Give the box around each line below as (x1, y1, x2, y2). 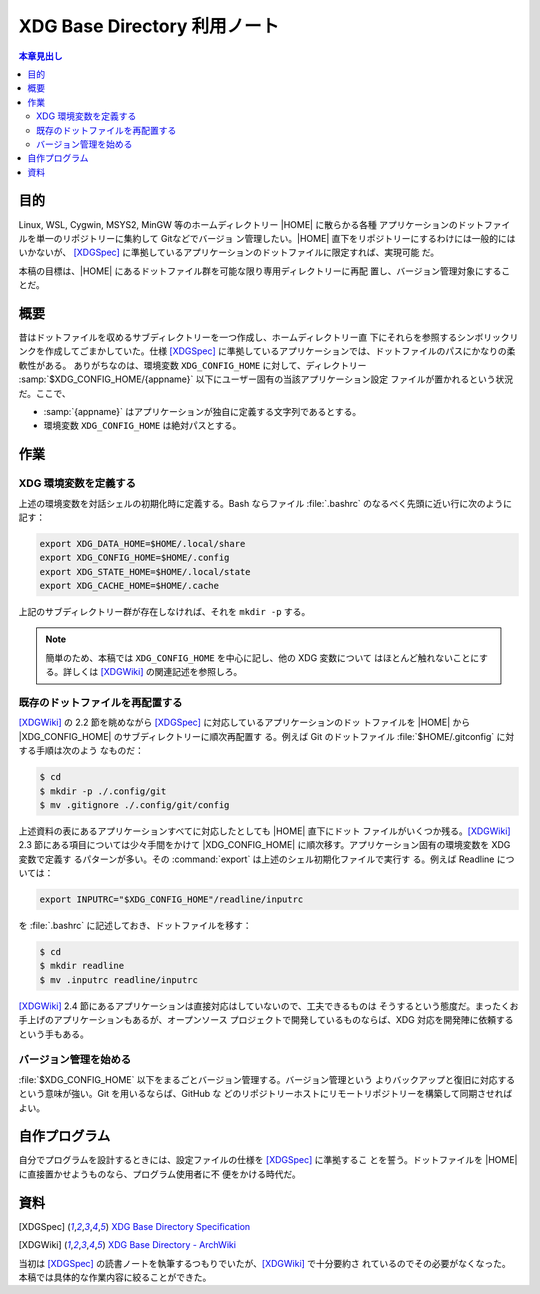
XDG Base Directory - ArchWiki (108, 1239, 237, 1251)
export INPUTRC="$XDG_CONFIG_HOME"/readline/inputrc (39, 894, 304, 905)
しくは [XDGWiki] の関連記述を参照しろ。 (71, 666, 243, 678)
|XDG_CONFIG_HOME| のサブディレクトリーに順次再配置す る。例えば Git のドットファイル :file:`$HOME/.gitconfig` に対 (18, 730, 515, 742)
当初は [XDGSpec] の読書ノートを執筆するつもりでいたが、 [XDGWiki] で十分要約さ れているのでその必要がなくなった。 (18, 1257, 512, 1269)
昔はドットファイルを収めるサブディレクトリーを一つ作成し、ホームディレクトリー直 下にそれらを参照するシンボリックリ (18, 331, 519, 344)
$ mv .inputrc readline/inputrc (39, 974, 199, 985)
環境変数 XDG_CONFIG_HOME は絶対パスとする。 (43, 420, 242, 432)
